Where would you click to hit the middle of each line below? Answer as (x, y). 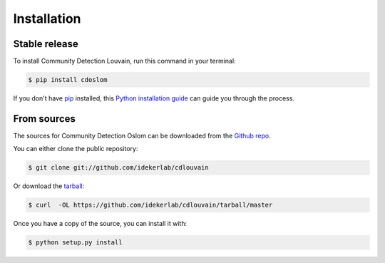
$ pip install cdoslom (68, 80)
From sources (45, 119)
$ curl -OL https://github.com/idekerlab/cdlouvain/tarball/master (150, 205)
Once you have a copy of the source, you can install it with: (100, 224)
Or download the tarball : (49, 186)
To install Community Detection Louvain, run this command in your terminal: (124, 61)
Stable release (46, 44)
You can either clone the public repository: (76, 149)
